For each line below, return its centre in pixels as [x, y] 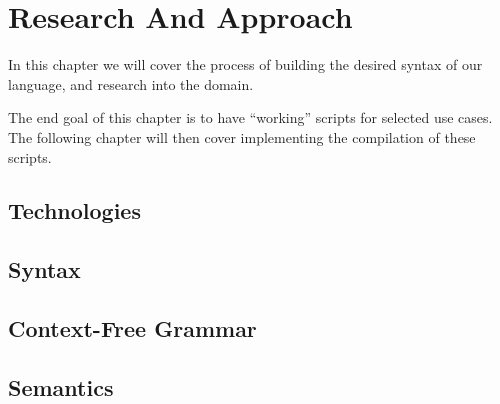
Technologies [74, 210]
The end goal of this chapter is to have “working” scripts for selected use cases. [250, 117]
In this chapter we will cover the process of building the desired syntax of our [245, 64]
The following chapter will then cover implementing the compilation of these [242, 136]
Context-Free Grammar [132, 328]
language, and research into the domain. [131, 83]
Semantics [61, 386]
